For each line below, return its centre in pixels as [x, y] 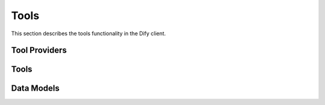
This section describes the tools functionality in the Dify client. [88, 33]
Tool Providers [39, 50]
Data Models [35, 89]
